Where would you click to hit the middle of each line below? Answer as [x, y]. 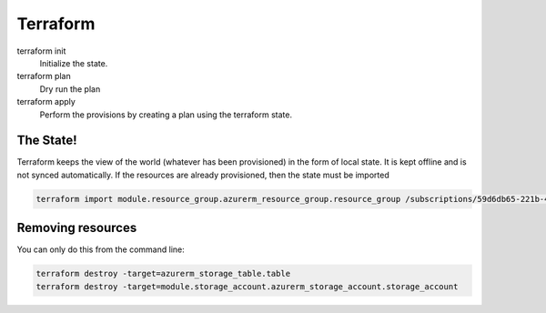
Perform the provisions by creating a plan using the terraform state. [166, 115]
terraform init [41, 51]
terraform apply [46, 102]
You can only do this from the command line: [101, 249]
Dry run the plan [70, 89]
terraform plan [44, 76]
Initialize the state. [74, 63]
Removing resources [77, 228]
